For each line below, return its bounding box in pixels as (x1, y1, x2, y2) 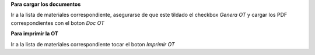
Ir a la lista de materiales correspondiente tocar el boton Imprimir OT (10, 41, 175, 47)
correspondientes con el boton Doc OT (10, 19, 104, 26)
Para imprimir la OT (10, 30, 58, 37)
